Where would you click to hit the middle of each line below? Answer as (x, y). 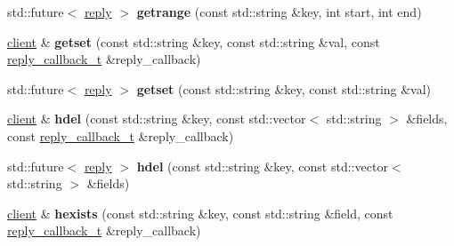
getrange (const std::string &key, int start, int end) (279, 12)
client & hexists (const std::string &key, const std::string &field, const (200, 213)
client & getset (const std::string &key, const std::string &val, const (194, 41)
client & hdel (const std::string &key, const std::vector (157, 119)
